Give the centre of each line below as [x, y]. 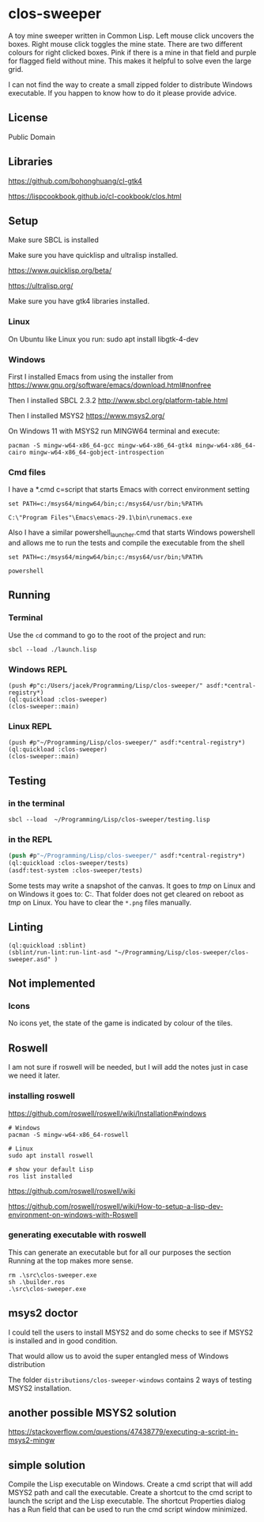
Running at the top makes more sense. [71, 1260]
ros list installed [40, 1176]
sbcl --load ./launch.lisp [53, 649]
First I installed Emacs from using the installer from [91, 376]
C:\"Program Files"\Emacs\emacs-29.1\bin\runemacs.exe [100, 518]
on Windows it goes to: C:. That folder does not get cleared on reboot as [126, 893]
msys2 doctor [43, 1313]
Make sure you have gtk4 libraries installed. [79, 301]
